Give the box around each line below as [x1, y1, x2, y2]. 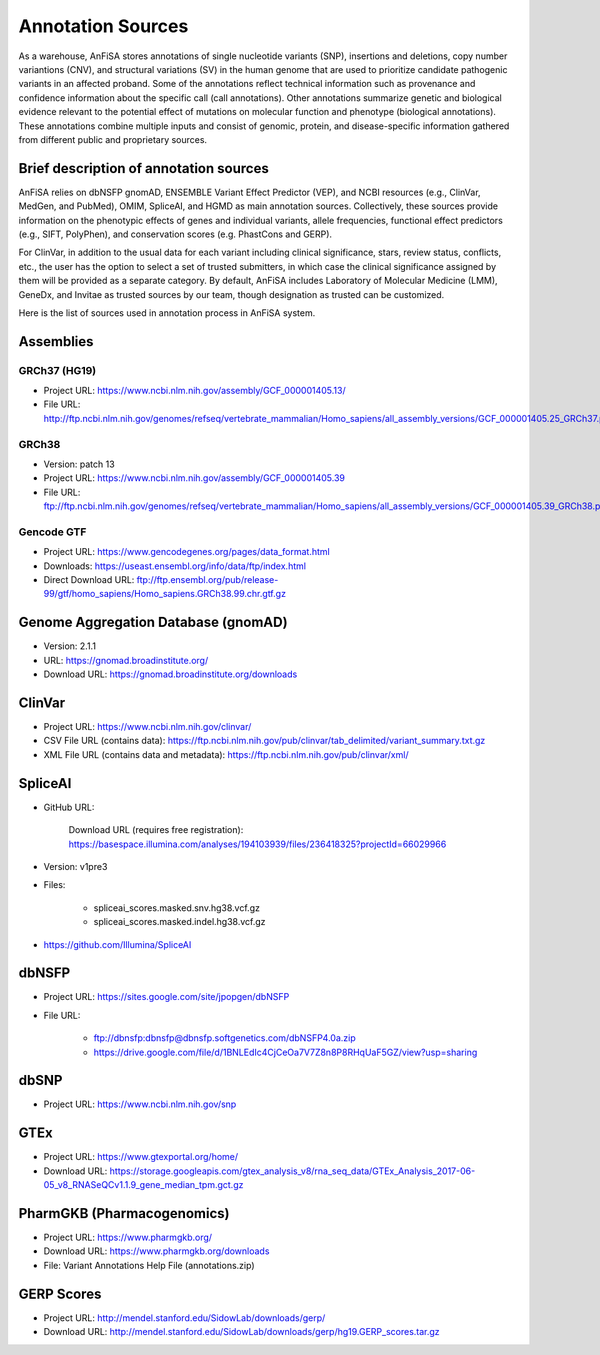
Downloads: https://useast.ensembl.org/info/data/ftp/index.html [43, 560, 307, 572]
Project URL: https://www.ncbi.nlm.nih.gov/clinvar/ [43, 721, 252, 733]
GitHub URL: [43, 801, 95, 813]
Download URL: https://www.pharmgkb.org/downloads [43, 1245, 270, 1257]
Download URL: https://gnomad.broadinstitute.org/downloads [43, 668, 298, 680]
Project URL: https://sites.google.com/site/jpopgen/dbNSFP [43, 991, 290, 1003]
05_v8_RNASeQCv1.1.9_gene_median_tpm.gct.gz [43, 1179, 244, 1191]
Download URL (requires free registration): [68, 824, 244, 836]
